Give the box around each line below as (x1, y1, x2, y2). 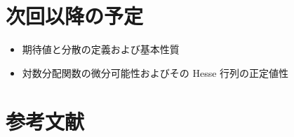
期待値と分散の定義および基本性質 (22, 42, 180, 57)
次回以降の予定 (6, 1, 144, 30)
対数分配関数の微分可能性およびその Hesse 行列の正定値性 (22, 65, 289, 80)
